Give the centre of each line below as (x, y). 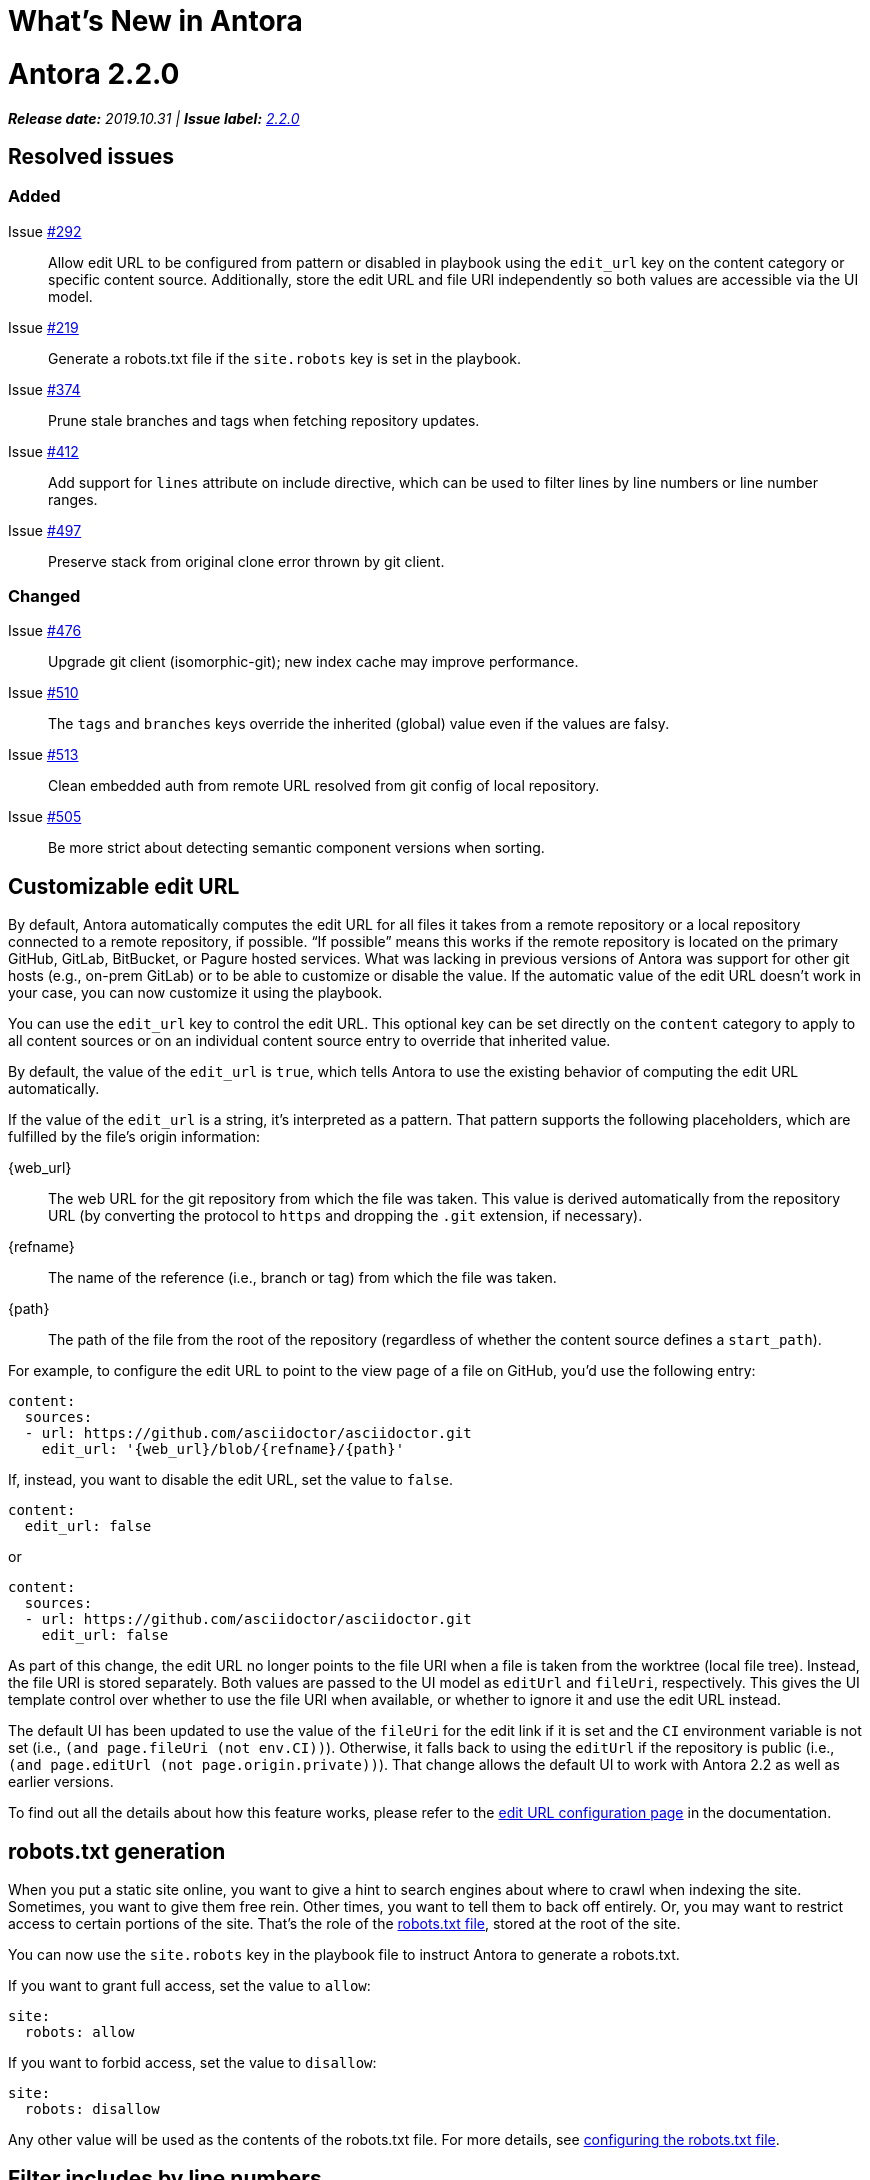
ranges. (73, 499)
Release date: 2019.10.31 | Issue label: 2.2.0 (154, 118)
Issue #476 (45, 631)
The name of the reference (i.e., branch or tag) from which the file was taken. (302, 1278)
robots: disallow (92, 2109)
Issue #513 (43, 755)
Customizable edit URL (124, 886)
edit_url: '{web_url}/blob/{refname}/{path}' (223, 1449)
